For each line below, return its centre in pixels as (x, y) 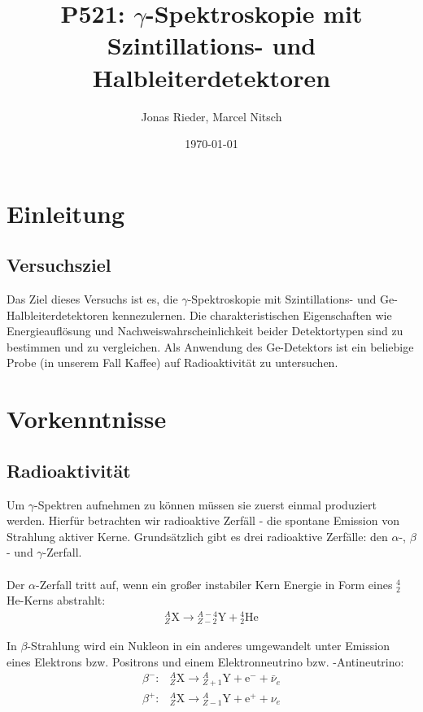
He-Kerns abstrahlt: (56, 600)
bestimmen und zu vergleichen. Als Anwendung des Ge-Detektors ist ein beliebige (210, 346)
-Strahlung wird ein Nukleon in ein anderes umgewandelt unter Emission (208, 646)
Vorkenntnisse (87, 419)
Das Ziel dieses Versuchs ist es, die (92, 299)
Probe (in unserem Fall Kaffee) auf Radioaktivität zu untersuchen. (172, 363)
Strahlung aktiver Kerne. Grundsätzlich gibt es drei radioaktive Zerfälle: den (197, 536)
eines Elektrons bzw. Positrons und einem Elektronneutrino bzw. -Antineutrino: (205, 661)
